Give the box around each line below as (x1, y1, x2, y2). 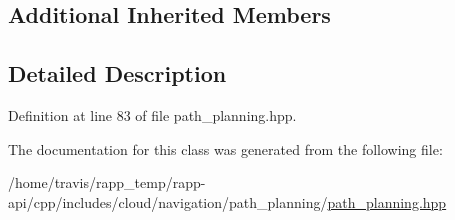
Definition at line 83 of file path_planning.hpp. (8, 104, 297, 125)
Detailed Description (8, 58, 227, 89)
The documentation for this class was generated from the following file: (8, 138, 443, 159)
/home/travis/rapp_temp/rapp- (8, 172, 206, 193)
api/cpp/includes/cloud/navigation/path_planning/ (8, 191, 328, 212)
